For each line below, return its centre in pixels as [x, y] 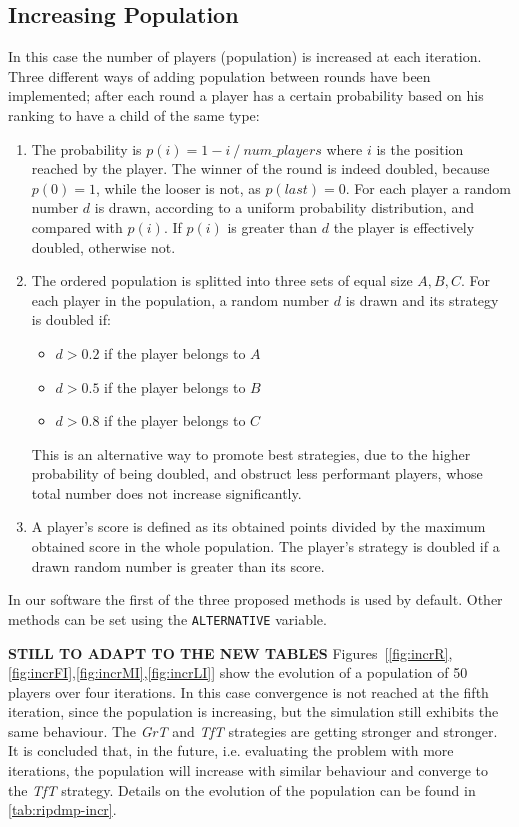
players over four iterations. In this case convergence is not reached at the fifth [248, 691]
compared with [77, 226]
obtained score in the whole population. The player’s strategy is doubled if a [265, 546]
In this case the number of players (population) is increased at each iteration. [245, 56]
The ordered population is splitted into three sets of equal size [222, 280]
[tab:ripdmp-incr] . [62, 809]
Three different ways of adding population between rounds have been [219, 75]
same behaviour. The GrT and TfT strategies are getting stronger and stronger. [253, 730]
